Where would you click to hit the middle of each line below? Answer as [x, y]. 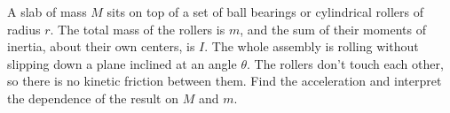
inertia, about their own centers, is [101, 46]
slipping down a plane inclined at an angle [122, 63]
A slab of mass [47, 11]
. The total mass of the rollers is [138, 29]
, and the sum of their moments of [333, 29]
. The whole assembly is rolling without [312, 46]
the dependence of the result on [93, 98]
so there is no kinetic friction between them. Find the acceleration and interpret [225, 81]
